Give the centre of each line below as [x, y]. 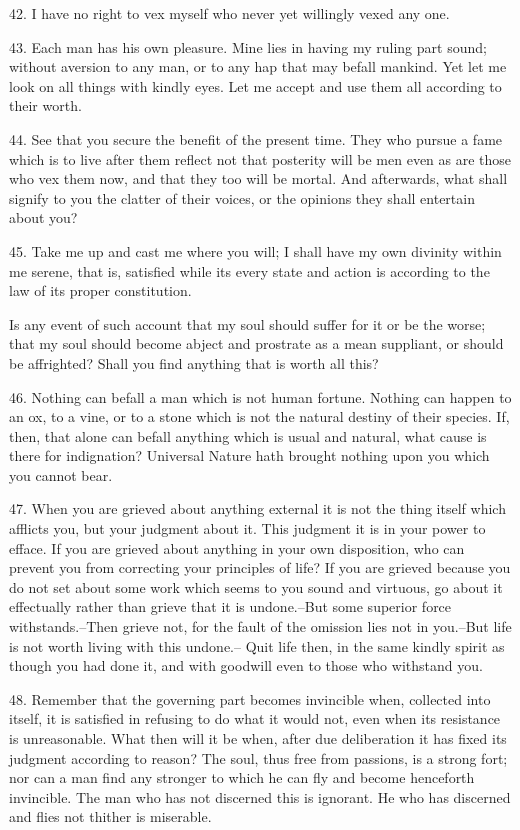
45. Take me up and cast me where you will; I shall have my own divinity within [255, 250]
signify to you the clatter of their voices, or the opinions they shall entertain [242, 197]
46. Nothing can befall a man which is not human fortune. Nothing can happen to [260, 396]
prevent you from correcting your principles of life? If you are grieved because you [260, 567]
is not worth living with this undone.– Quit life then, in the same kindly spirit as [257, 645]
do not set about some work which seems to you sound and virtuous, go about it [256, 586]
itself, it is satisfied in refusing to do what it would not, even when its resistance [255, 718]
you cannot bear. [61, 474]
